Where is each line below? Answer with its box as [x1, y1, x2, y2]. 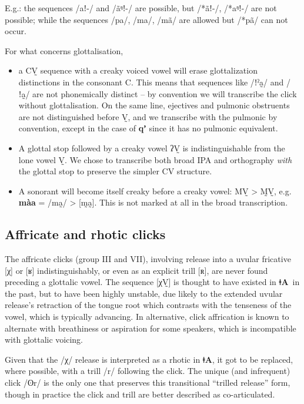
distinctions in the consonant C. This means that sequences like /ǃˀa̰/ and [18, 75, 284, 88]
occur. [5, 25, 26, 37]
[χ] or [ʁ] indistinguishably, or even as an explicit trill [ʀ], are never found [5, 264, 268, 276]
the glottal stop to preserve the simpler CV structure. [18, 165, 212, 177]
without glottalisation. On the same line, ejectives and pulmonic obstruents [18, 99, 290, 111]
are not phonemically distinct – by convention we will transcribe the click [32, 87, 297, 100]
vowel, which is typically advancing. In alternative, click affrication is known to [5, 310, 289, 323]
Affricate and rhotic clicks [5, 225, 166, 243]
